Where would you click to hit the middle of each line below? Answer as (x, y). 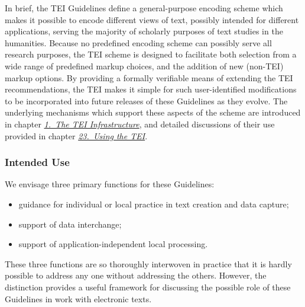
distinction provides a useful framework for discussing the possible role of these (148, 287)
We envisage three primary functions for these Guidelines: (110, 184)
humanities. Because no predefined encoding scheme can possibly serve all (138, 42)
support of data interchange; (70, 224)
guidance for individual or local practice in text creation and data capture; (154, 204)
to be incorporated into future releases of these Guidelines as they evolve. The (146, 100)
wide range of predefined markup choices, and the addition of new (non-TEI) (144, 65)
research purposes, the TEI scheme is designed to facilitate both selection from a (151, 54)
